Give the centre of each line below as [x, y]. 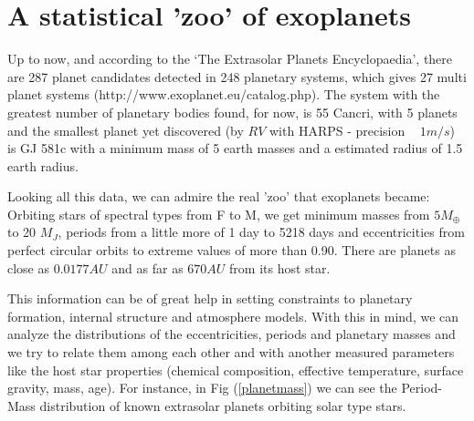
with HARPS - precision [337, 130]
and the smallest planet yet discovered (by [126, 130]
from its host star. [280, 267]
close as [29, 267]
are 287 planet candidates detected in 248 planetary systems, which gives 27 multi [237, 76]
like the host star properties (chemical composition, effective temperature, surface [236, 370]
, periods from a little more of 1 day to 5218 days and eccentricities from [261, 232]
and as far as [147, 267]
